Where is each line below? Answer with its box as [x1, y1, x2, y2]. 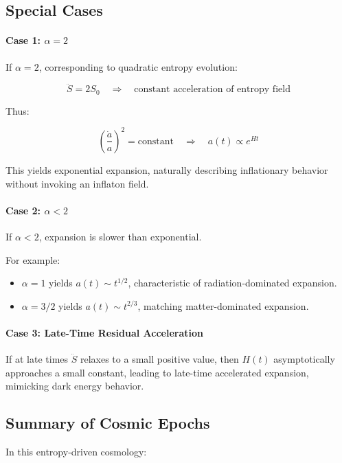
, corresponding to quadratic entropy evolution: [38, 59, 238, 74]
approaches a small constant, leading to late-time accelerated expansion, [5, 365, 309, 379]
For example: [5, 252, 60, 267]
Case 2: [5, 203, 41, 217]
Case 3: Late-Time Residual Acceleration [5, 325, 204, 339]
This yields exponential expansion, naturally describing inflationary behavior [5, 162, 328, 177]
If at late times [5, 352, 69, 366]
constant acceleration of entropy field [134, 84, 290, 95]
